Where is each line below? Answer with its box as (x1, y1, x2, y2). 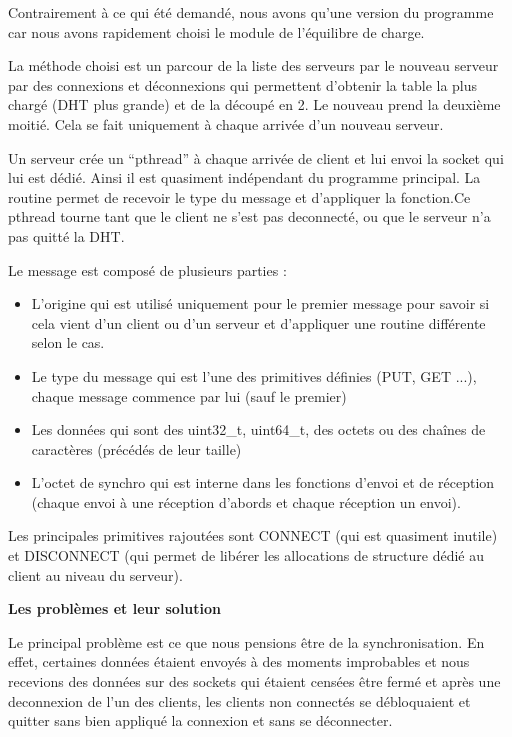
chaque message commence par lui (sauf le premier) (31, 385, 347, 406)
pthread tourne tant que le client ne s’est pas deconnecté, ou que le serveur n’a (8, 206, 491, 227)
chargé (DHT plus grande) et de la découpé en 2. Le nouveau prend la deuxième (8, 94, 501, 115)
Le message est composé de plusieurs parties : (8, 259, 287, 280)
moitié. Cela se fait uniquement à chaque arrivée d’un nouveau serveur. (8, 113, 444, 134)
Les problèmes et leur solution (8, 598, 222, 619)
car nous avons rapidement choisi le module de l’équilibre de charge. (8, 21, 425, 42)
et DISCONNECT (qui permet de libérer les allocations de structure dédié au (8, 545, 485, 566)
